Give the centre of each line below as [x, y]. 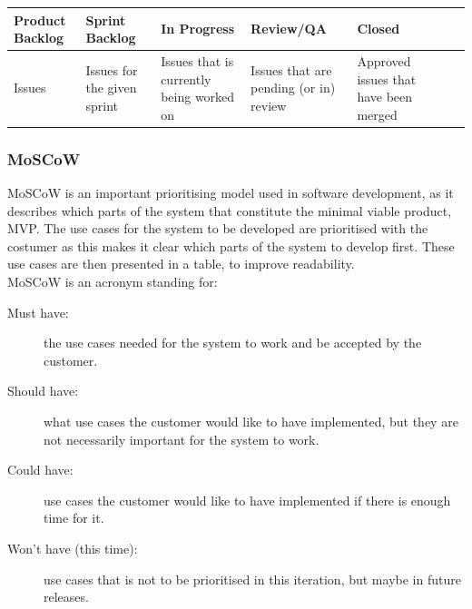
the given [111, 88]
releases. [66, 597]
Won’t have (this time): [73, 548]
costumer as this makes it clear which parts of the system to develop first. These [231, 246]
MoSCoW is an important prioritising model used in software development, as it [231, 193]
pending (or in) [293, 88]
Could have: [40, 470]
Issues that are [291, 69]
